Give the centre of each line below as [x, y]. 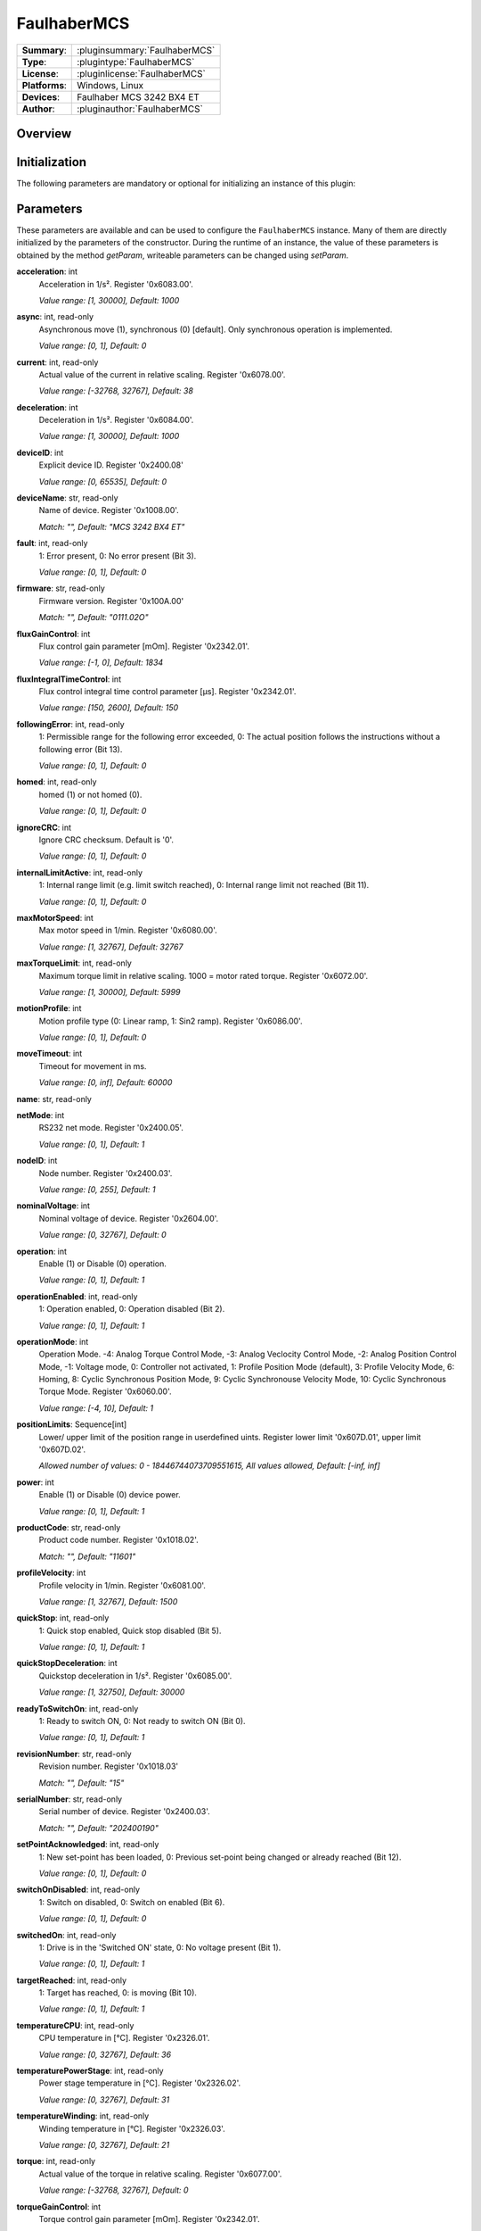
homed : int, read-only [57, 782]
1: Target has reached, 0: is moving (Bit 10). [118, 1993]
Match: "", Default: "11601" [87, 1556]
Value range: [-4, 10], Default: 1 [96, 1408]
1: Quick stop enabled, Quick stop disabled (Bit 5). [130, 1630]
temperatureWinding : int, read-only [83, 2116]
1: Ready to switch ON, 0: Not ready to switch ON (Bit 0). [142, 1721]
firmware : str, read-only [61, 588]
